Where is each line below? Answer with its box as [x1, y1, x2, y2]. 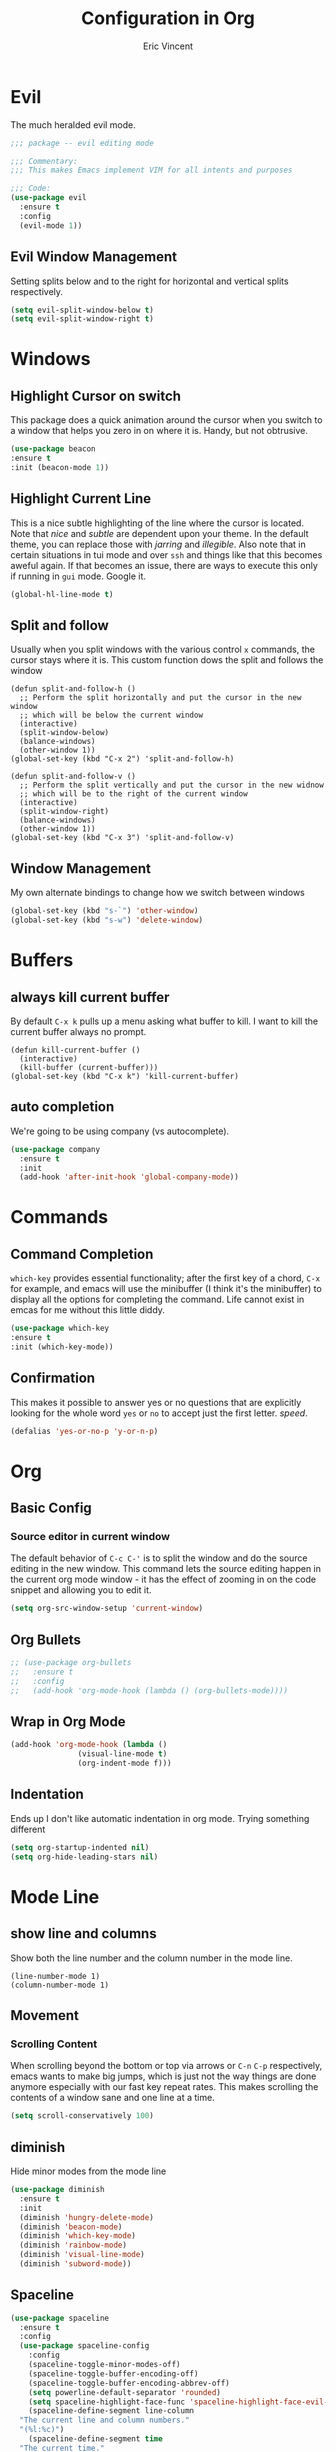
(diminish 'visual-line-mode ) [19, 2250, 145, 2260]
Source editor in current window [10, 1530, 171, 1544]
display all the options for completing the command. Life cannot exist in [10, 1293, 305, 1306]
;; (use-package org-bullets [10, 1658, 132, 1668]
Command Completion [10, 1245, 154, 1262]
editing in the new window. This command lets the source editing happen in [10, 1563, 322, 1575]
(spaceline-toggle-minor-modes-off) [28, 2360, 182, 2370]
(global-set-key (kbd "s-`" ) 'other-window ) [10, 906, 199, 916]
